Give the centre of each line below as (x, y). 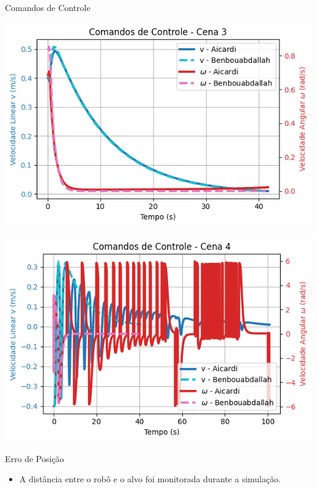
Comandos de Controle (48, 7)
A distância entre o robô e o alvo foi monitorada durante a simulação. (150, 479)
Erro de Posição (35, 458)
